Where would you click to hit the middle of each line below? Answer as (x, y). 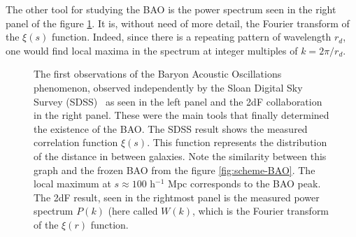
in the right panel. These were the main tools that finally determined (181, 115)
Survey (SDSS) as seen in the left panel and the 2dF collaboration (178, 101)
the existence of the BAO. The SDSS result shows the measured (171, 128)
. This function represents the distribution (237, 142)
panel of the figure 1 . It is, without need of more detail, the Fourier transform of (178, 23)
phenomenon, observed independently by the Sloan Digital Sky (168, 87)
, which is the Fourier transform (261, 211)
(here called (133, 211)
